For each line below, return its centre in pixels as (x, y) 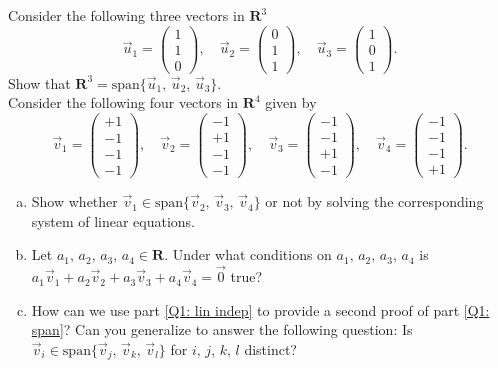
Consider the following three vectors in (126, 15)
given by (291, 102)
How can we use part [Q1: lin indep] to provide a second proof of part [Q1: (260, 309)
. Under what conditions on (248, 254)
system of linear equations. (113, 220)
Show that (39, 82)
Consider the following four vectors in (123, 102)
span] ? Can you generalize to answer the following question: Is (222, 329)
